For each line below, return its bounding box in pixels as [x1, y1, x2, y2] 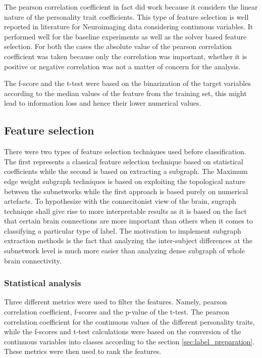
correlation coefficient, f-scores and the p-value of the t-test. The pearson [4, 306, 230, 317]
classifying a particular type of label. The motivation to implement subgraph [4, 225, 241, 236]
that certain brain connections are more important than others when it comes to [4, 215, 253, 226]
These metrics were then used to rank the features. [4, 346, 162, 356]
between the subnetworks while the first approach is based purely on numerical [4, 186, 248, 196]
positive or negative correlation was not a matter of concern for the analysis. [4, 61, 241, 71]
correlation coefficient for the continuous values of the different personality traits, [4, 316, 255, 327]
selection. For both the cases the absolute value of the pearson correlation [4, 41, 232, 52]
